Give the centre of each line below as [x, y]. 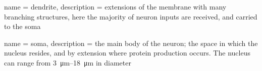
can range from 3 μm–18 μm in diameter [68, 62]
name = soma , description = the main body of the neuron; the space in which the [131, 43]
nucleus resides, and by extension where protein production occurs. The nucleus [127, 53]
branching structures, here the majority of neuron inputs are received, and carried [131, 16]
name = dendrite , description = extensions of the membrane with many [115, 6]
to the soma [22, 26]
